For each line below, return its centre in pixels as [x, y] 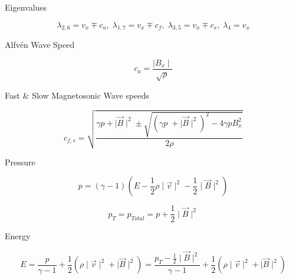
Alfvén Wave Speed [40, 45]
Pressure [20, 162]
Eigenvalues [26, 7]
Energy [18, 236]
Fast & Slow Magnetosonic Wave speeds [77, 95]
